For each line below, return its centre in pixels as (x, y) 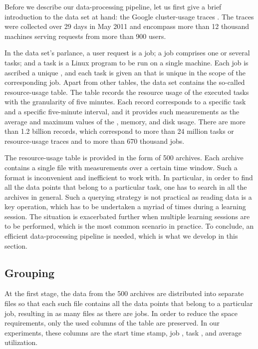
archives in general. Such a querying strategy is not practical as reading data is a (128, 196)
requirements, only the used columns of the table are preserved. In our (112, 323)
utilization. (21, 342)
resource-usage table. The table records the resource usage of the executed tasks (127, 92)
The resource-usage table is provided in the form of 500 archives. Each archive (124, 158)
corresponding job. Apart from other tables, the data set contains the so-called (125, 82)
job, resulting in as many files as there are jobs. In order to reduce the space (121, 313)
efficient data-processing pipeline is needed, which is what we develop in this (121, 236)
